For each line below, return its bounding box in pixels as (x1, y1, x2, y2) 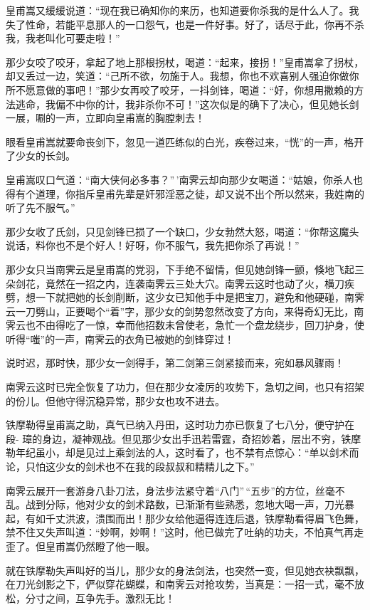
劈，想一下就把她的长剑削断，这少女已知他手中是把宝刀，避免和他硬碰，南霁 (6, 290, 364, 305)
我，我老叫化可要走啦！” (6, 31, 120, 46)
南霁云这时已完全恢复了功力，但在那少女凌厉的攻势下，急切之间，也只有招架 (6, 379, 364, 394)
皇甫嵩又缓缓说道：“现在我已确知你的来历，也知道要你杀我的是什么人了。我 (6, 3, 359, 17)
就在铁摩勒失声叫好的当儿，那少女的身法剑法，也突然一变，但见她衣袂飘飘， (6, 562, 364, 577)
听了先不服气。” (6, 200, 75, 215)
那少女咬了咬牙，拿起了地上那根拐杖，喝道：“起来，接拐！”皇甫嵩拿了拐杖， (6, 54, 364, 69)
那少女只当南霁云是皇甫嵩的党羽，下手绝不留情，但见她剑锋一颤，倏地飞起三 (6, 261, 364, 276)
